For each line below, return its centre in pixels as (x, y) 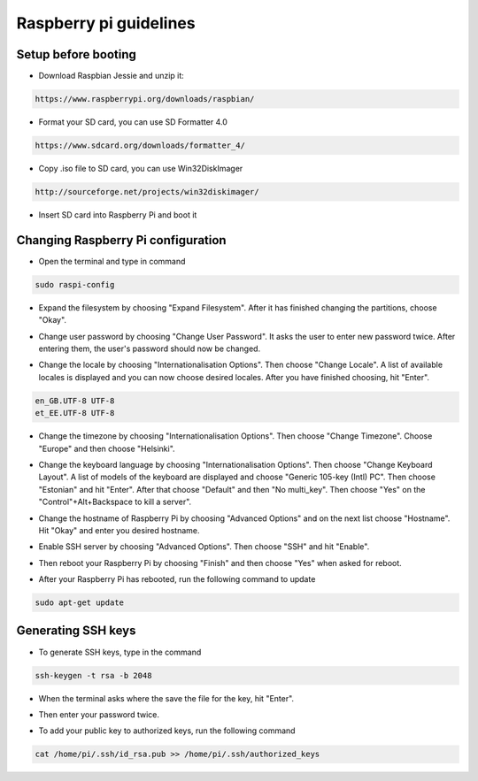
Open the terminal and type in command (112, 261)
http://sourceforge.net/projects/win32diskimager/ (147, 191)
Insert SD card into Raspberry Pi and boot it (118, 214)
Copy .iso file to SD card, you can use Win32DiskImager (141, 168)
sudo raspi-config (75, 284)
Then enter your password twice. (99, 714)
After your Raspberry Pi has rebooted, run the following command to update (177, 579)
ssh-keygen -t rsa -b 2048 (93, 675)
